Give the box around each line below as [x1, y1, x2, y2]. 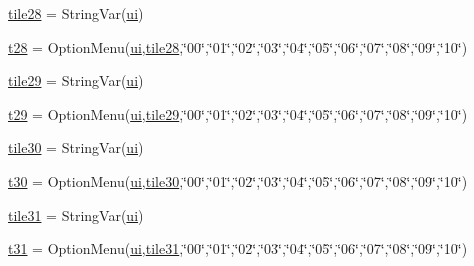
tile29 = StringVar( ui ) [8, 70, 144, 91]
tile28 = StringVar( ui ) [8, 3, 144, 23]
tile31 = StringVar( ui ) [8, 204, 144, 225]
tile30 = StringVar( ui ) [8, 137, 144, 158]
